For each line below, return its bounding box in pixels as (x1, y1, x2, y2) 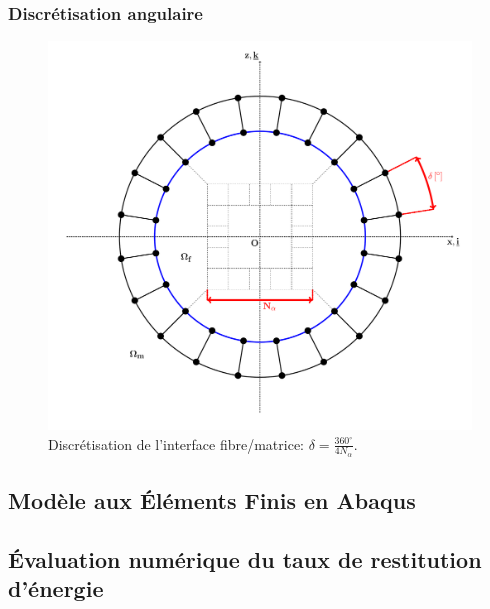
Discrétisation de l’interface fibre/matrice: (48, 433, 305, 454)
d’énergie (8, 573, 104, 604)
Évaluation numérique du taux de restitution (8, 544, 482, 575)
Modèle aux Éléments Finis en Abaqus (8, 485, 416, 516)
